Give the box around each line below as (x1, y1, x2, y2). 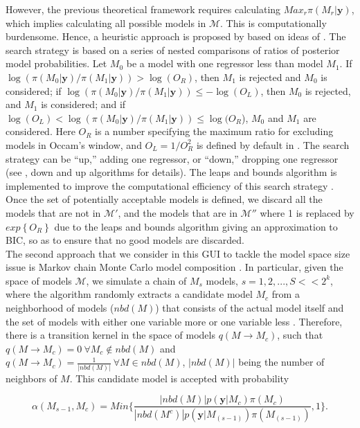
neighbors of (6, 371, 57, 385)
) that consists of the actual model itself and (155, 301, 344, 315)
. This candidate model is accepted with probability (69, 371, 289, 385)
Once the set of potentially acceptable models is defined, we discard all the (6, 192, 323, 206)
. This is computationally (220, 15, 327, 30)
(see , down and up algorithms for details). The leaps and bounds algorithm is (6, 165, 337, 179)
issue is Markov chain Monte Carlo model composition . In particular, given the (6, 260, 343, 274)
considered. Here (6, 124, 75, 139)
